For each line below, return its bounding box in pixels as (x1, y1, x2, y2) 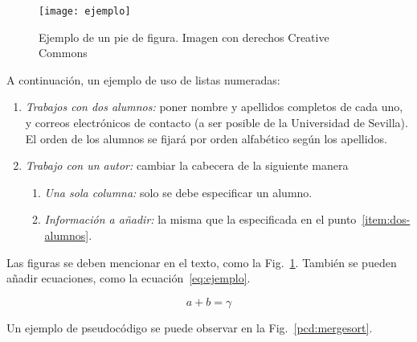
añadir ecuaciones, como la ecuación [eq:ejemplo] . (6, 270, 251, 286)
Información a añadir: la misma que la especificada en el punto (44, 211, 357, 228)
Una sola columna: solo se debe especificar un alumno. (44, 183, 313, 200)
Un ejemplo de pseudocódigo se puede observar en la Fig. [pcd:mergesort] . (6, 319, 373, 336)
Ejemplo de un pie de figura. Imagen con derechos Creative (39, 28, 329, 45)
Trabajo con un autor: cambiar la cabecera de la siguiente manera (25, 157, 349, 174)
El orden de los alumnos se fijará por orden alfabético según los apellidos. (25, 130, 387, 146)
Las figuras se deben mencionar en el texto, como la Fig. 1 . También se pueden (6, 253, 397, 270)
